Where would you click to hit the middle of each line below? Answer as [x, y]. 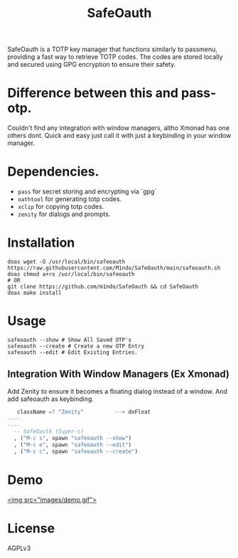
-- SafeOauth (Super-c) [49, 431]
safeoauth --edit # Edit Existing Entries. [73, 352]
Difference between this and [93, 93]
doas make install [34, 293]
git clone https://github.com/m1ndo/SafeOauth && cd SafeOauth [103, 286]
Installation [41, 243]
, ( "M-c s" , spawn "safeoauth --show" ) [73, 439]
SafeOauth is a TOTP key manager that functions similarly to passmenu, [113, 49]
